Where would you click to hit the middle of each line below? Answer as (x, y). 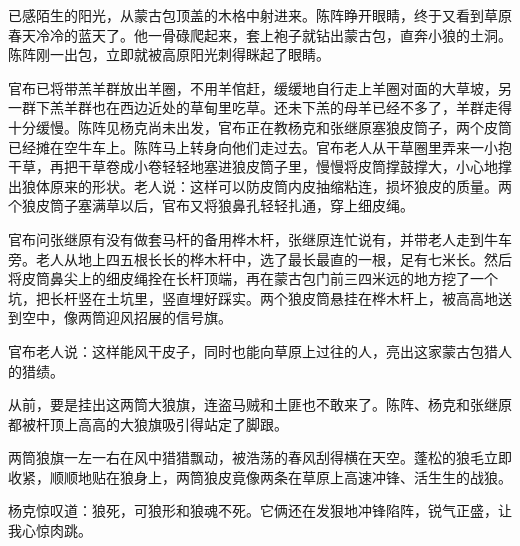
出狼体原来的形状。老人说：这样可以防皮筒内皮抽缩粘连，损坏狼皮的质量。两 (260, 185)
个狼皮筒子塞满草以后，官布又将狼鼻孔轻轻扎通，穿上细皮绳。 (211, 205)
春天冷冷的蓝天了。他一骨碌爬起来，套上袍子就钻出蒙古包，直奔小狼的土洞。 (260, 34)
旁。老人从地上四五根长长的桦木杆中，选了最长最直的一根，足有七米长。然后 (260, 258)
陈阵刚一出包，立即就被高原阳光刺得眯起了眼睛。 (169, 54)
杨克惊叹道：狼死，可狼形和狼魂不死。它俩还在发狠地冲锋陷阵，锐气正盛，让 (260, 510)
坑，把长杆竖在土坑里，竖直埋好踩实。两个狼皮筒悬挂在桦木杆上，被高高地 (253, 297)
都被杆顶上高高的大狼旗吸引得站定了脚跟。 (148, 423)
